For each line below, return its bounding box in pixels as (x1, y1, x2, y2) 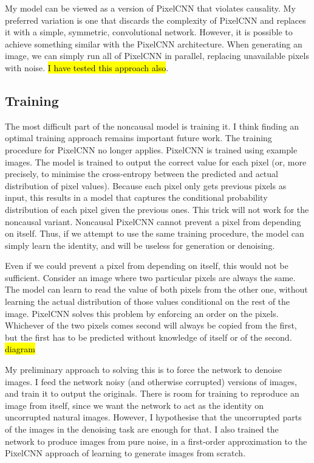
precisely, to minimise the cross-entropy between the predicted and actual (5, 167, 278, 180)
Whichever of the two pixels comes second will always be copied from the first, (5, 319, 297, 332)
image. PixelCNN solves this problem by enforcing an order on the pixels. (5, 307, 279, 319)
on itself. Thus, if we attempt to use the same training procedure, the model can (5, 227, 304, 240)
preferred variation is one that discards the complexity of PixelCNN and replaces (5, 13, 306, 26)
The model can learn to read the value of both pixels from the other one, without (5, 283, 308, 296)
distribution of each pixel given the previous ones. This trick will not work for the (5, 203, 309, 215)
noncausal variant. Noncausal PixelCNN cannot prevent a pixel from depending (5, 215, 301, 228)
